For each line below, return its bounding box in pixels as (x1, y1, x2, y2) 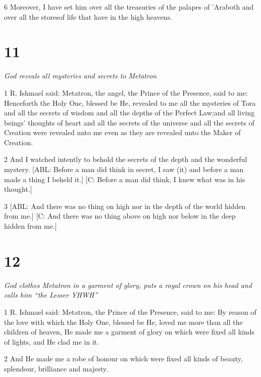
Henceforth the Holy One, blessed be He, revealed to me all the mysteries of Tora (4, 97, 256, 108)
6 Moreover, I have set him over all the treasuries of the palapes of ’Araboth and (4, 2, 254, 12)
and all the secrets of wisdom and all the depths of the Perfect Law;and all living (4, 107, 255, 118)
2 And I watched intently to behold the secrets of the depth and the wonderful (4, 154, 247, 164)
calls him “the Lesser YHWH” (4, 289, 98, 300)
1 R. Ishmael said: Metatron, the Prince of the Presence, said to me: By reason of (4, 306, 256, 317)
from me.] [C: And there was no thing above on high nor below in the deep (4, 211, 236, 221)
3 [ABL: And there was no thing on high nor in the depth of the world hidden (4, 200, 246, 211)
